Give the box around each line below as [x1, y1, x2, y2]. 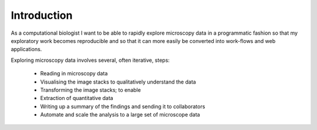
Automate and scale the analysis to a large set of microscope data [40, 111, 200, 118]
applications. [11, 46, 42, 53]
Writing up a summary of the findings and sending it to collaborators [40, 103, 205, 110]
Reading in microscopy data [40, 70, 108, 77]
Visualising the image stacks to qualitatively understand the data [40, 78, 196, 85]
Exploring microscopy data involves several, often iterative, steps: [11, 56, 170, 64]
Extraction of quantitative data [40, 95, 114, 102]
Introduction [11, 9, 73, 22]
